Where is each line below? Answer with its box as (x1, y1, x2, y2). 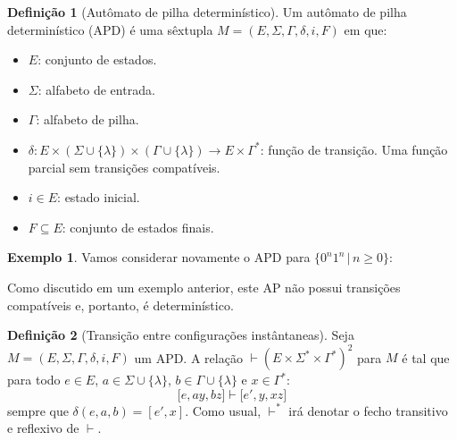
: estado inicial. (57, 188, 140, 207)
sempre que (7, 401, 69, 419)
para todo (7, 370, 61, 389)
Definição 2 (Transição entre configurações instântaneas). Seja (7, 326, 354, 344)
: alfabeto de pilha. (36, 110, 139, 129)
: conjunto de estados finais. (62, 217, 214, 236)
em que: (344, 20, 387, 38)
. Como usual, (185, 401, 262, 419)
